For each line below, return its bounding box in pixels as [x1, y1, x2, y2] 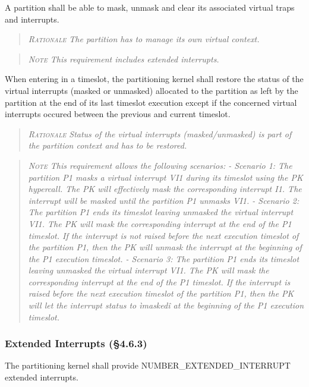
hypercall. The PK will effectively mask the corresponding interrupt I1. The [28, 183, 302, 195]
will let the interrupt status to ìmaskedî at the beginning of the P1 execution [28, 299, 304, 312]
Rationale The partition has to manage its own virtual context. [28, 33, 260, 45]
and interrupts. [5, 12, 59, 25]
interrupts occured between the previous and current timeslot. [5, 108, 231, 120]
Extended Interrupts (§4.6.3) [5, 336, 147, 351]
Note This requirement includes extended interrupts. [28, 52, 219, 65]
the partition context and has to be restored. [28, 139, 187, 152]
